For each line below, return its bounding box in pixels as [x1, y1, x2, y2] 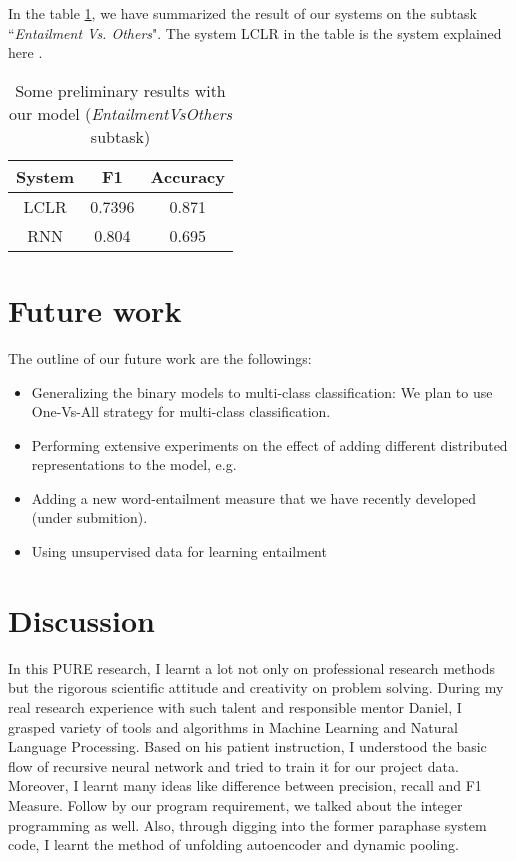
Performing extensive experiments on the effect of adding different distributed [31, 434, 508, 455]
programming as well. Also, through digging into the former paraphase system [8, 814, 487, 835]
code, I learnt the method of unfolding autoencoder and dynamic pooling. [8, 834, 459, 855]
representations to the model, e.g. [31, 454, 237, 475]
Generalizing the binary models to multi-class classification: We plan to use [31, 381, 493, 402]
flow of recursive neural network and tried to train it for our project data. [8, 755, 459, 776]
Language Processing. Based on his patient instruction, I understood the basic [8, 736, 487, 757]
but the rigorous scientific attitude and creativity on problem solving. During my [8, 677, 504, 698]
